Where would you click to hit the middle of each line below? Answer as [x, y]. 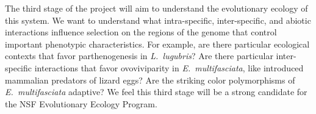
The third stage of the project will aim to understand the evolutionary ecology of [156, 8]
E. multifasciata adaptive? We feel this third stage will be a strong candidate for [156, 92]
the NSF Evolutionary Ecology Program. [81, 103]
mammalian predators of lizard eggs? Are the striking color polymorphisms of [150, 80]
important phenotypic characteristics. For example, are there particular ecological [157, 44]
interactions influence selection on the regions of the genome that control [141, 32]
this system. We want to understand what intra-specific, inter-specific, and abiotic [158, 20]
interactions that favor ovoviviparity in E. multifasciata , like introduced [169, 67]
